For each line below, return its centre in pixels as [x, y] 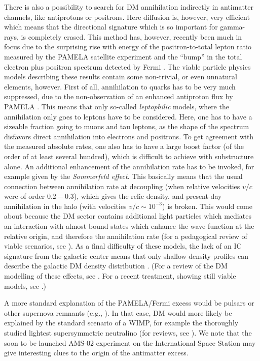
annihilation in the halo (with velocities [65, 206]
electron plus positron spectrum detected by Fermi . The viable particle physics [127, 66]
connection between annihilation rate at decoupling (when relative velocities [122, 186]
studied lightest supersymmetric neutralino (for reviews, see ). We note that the [128, 333]
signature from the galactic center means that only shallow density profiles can [126, 255]
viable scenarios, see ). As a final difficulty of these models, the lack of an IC [123, 246]
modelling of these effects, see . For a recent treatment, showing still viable [120, 276]
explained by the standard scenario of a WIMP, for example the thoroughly [121, 323]
